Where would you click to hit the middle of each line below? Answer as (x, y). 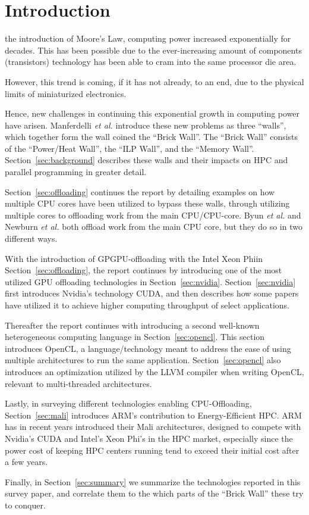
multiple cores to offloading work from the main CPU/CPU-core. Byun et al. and (153, 215)
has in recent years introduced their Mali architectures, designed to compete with (153, 427)
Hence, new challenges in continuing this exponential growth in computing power (152, 113)
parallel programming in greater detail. (76, 172)
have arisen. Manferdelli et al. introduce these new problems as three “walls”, (146, 125)
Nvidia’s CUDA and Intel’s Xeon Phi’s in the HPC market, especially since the (149, 438)
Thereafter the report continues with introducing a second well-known (132, 325)
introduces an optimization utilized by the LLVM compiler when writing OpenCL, (154, 371)
